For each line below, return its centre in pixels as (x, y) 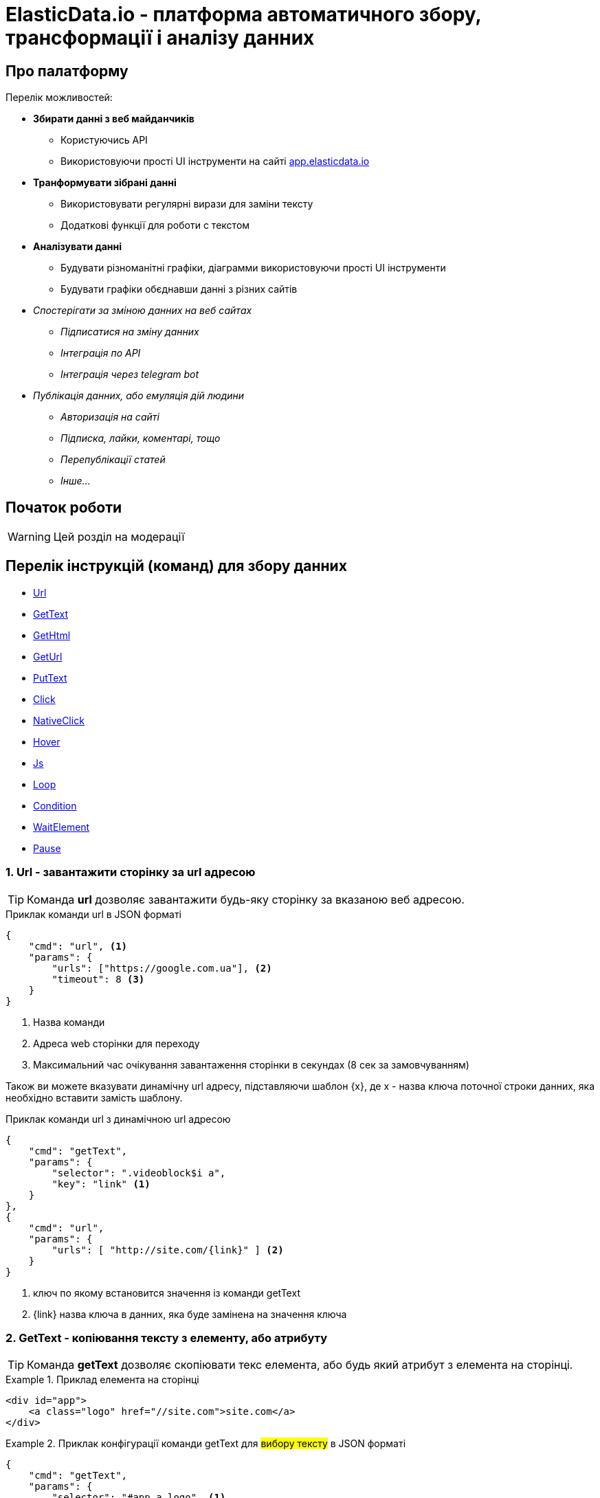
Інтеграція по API (101, 353)
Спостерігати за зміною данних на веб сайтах (143, 311)
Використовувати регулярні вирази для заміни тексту (187, 204)
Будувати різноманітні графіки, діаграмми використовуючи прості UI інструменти (253, 268)
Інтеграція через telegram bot (130, 374)
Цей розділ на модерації (119, 537)
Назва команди (69, 1022)
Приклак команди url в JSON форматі (94, 914)
